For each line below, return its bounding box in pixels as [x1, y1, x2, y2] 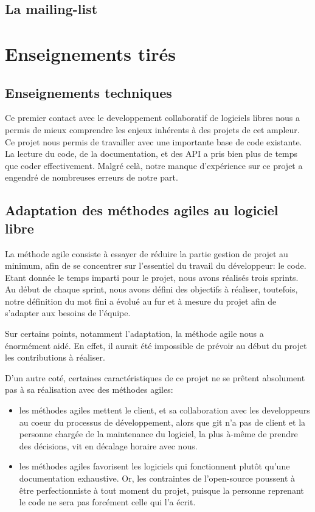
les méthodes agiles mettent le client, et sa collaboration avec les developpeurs [19, 404, 310, 417]
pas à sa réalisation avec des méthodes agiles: [5, 383, 173, 396]
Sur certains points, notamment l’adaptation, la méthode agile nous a [5, 327, 264, 340]
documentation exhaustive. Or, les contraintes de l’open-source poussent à [19, 472, 296, 485]
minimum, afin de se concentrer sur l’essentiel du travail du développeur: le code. [5, 259, 306, 272]
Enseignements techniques [5, 83, 172, 102]
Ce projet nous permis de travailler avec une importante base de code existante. [5, 135, 302, 148]
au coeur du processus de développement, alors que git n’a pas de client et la [19, 415, 306, 428]
